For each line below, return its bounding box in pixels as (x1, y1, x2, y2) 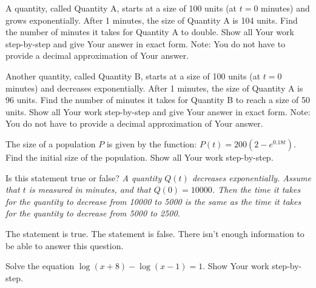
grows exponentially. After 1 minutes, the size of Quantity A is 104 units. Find (5, 13, 298, 26)
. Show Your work (203, 260, 269, 272)
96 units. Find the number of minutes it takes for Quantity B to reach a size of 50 (5, 93, 311, 106)
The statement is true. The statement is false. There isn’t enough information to (5, 227, 304, 239)
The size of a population (5, 137, 96, 150)
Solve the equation (5, 260, 75, 272)
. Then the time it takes (212, 183, 301, 196)
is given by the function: (106, 137, 197, 150)
